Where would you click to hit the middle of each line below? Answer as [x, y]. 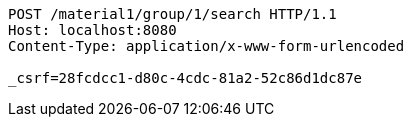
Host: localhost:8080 [92, 30]
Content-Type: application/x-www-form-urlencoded [206, 46]
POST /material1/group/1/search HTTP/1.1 [172, 14]
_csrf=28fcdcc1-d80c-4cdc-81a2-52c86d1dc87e [185, 78]
